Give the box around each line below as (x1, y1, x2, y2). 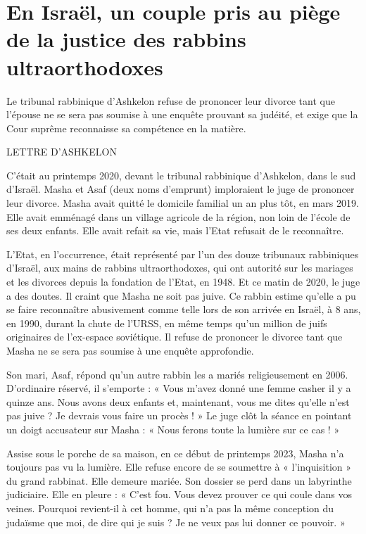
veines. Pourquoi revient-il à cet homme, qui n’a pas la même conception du (6, 500, 334, 515)
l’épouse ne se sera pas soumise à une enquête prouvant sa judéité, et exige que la (6, 107, 358, 122)
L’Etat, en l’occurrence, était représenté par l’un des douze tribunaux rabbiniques (6, 246, 359, 261)
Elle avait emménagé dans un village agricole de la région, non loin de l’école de (6, 209, 351, 224)
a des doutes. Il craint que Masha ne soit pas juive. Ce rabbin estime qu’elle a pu (6, 288, 356, 303)
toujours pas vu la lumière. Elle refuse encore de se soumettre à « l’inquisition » (6, 459, 352, 474)
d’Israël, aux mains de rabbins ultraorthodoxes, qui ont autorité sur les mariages (6, 260, 353, 275)
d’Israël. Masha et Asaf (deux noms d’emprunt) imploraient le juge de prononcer (6, 182, 355, 196)
